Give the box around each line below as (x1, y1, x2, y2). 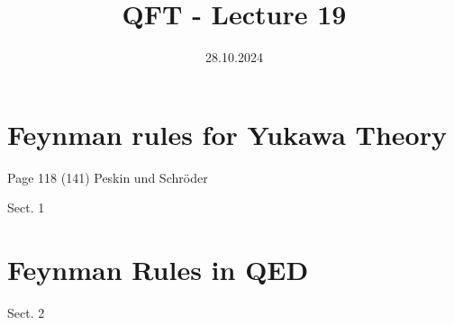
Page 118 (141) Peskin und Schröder (7, 167, 208, 186)
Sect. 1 (7, 198, 45, 217)
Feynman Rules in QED (7, 251, 309, 288)
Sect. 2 (7, 302, 45, 321)
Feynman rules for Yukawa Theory (7, 115, 447, 152)
